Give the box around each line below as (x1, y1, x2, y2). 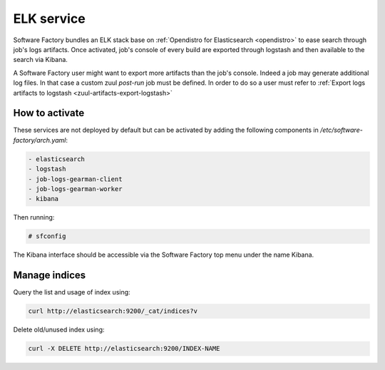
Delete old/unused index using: (13, 325, 105, 334)
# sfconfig (28, 232, 66, 240)
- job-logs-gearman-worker (28, 185, 123, 192)
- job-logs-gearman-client (28, 175, 123, 183)
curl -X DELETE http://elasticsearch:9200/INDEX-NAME (28, 344, 220, 353)
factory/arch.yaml (13, 135, 66, 144)
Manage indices (13, 269, 86, 282)
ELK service (13, 11, 86, 26)
